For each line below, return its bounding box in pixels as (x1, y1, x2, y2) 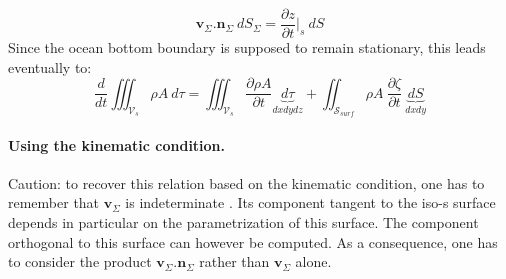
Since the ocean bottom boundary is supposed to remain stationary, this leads (8, 37, 486, 58)
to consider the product (8, 251, 152, 272)
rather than (199, 251, 270, 272)
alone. (295, 251, 332, 272)
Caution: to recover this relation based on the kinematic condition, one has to (8, 172, 485, 193)
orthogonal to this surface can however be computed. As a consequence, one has (8, 231, 498, 252)
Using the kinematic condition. (8, 134, 226, 155)
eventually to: (8, 56, 92, 77)
